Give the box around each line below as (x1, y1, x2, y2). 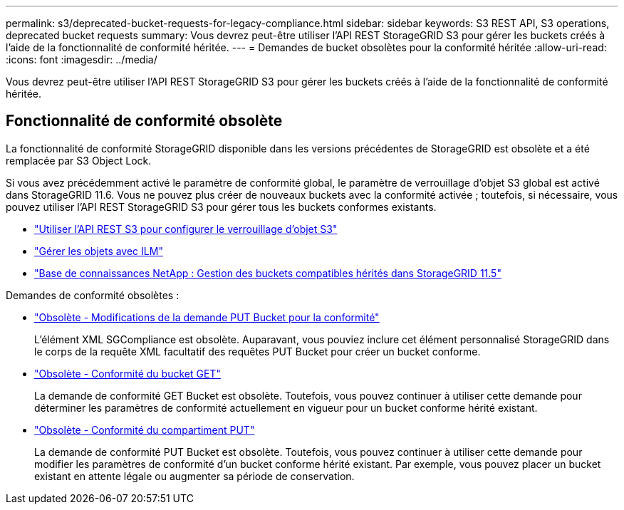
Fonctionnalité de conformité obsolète (6, 112, 283, 130)
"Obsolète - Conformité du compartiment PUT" (34, 423, 255, 436)
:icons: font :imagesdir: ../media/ (6, 53, 157, 66)
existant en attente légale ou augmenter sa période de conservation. (34, 469, 355, 482)
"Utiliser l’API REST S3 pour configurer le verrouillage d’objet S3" (34, 222, 338, 235)
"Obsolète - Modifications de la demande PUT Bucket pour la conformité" (34, 311, 380, 323)
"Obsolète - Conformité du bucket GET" (34, 367, 221, 380)
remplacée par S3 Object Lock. (6, 154, 152, 167)
